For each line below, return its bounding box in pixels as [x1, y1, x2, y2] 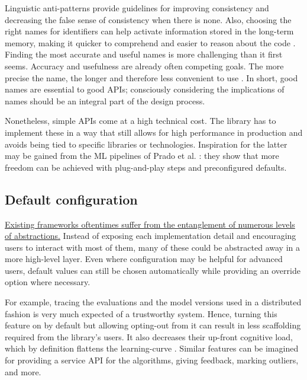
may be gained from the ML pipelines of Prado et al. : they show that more [5, 149, 279, 162]
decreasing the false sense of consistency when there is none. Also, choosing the [5, 13, 292, 25]
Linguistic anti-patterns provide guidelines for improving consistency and [5, 2, 269, 14]
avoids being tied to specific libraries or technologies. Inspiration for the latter [5, 138, 287, 150]
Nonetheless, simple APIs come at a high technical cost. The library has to [5, 114, 276, 127]
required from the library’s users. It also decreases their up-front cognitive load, [5, 330, 293, 343]
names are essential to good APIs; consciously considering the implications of [5, 83, 285, 95]
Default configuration [5, 190, 138, 208]
